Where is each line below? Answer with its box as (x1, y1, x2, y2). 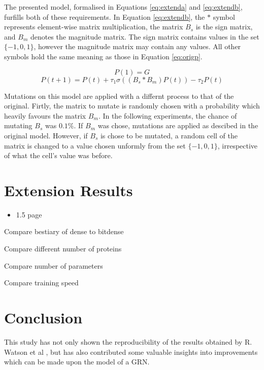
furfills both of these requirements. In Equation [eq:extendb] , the (4, 11, 205, 22)
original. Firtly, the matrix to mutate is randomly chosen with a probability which (4, 100, 260, 111)
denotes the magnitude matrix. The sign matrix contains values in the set (30, 31, 259, 42)
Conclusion (4, 307, 83, 327)
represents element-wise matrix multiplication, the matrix (4, 21, 183, 32)
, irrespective (217, 140, 258, 151)
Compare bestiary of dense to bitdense (4, 226, 124, 237)
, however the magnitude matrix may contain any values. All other (34, 41, 241, 52)
